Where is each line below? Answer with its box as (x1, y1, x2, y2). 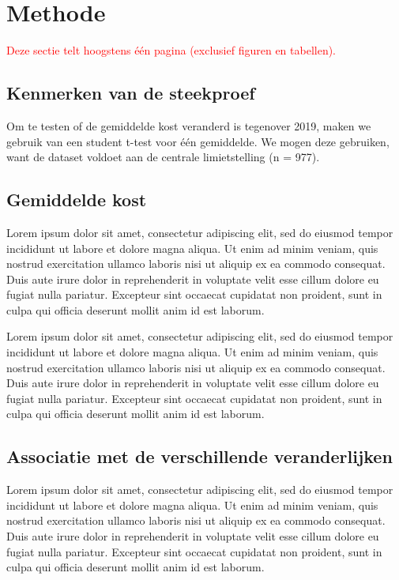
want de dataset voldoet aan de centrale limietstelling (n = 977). (6, 149, 320, 165)
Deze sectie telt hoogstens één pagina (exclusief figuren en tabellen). (6, 42, 337, 58)
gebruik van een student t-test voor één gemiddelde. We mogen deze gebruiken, (6, 133, 390, 149)
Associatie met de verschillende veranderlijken (6, 444, 393, 469)
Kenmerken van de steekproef (6, 81, 255, 105)
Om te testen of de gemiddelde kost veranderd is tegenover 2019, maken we (6, 117, 371, 134)
